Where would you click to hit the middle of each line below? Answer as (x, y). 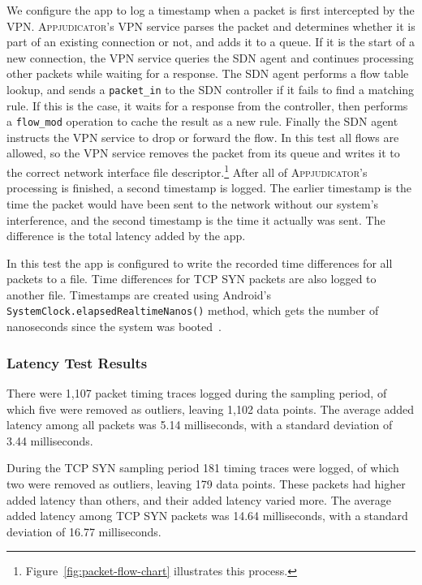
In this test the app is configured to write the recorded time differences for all (200, 262)
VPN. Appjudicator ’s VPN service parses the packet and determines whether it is (211, 26)
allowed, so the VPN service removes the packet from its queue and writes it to (203, 153)
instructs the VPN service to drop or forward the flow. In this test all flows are (203, 137)
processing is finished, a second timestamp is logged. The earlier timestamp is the (209, 188)
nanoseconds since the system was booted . (114, 327)
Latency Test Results (77, 362)
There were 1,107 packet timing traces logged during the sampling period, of (197, 392)
